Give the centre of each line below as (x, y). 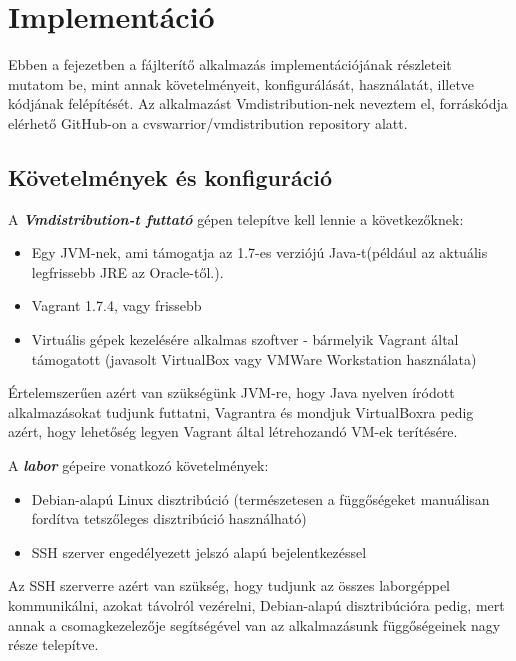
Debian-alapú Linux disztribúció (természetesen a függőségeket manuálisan (260, 498)
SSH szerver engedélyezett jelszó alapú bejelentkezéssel (199, 551)
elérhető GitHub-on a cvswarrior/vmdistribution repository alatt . (208, 122)
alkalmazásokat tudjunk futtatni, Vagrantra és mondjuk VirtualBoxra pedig (241, 411)
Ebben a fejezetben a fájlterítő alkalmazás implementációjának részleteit (230, 64)
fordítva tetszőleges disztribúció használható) (169, 518)
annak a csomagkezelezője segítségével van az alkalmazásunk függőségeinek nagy (254, 624)
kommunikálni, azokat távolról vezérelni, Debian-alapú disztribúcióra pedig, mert (256, 605)
